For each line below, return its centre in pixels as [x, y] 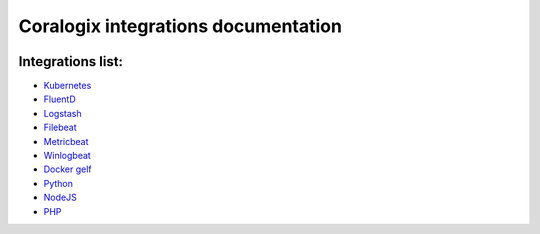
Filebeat [60, 127]
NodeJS [60, 197]
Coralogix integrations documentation [180, 26]
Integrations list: [71, 61]
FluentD [60, 99]
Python [58, 183]
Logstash [62, 113]
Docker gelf [67, 169]
